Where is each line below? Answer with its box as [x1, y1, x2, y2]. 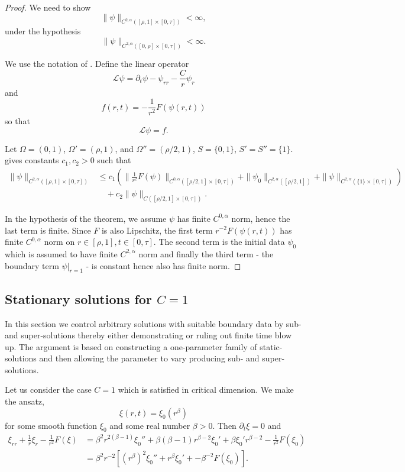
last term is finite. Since [5, 224, 91, 236]
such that [97, 154, 131, 166]
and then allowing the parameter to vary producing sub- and [39, 352, 260, 364]
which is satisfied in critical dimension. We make [118, 383, 294, 396]
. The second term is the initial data [153, 235, 285, 248]
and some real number [109, 419, 190, 431]
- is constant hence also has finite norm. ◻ [86, 259, 241, 271]
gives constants [5, 154, 59, 166]
